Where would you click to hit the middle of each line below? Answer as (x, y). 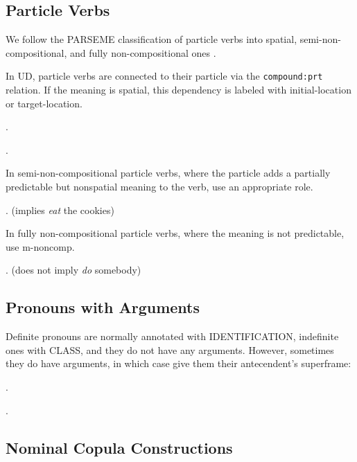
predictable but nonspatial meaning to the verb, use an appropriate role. (159, 187)
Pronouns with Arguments (103, 307)
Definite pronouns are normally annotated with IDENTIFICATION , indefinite (172, 336)
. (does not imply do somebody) (73, 270)
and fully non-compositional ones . (143, 52)
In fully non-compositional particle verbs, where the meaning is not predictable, (175, 233)
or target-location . (44, 103)
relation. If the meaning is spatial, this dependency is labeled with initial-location (178, 90)
